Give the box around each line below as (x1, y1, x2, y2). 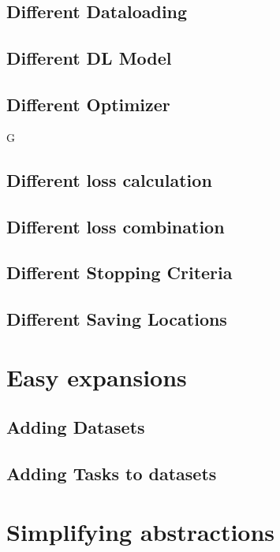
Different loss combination (6, 214, 225, 238)
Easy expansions (6, 360, 187, 393)
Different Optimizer (6, 91, 170, 116)
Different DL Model (6, 46, 172, 70)
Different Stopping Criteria (6, 260, 233, 285)
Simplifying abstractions (6, 515, 275, 547)
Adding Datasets (6, 415, 145, 439)
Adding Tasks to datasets (6, 461, 217, 486)
